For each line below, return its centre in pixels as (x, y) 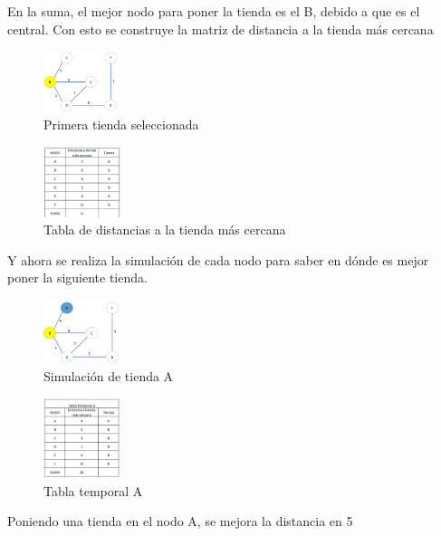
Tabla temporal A (93, 490)
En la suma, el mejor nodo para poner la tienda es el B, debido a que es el (214, 11)
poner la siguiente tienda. (77, 278)
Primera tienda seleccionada (121, 124)
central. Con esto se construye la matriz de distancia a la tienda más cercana (220, 29)
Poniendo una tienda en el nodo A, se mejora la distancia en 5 (180, 521)
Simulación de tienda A (109, 375)
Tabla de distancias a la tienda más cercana (165, 230)
